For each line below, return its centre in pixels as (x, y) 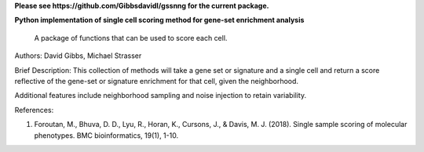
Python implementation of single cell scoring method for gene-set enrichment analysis (159, 20)
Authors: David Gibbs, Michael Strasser (78, 56)
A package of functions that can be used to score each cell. (131, 38)
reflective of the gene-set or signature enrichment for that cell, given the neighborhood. (156, 81)
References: (34, 110)
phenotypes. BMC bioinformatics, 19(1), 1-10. (106, 135)
